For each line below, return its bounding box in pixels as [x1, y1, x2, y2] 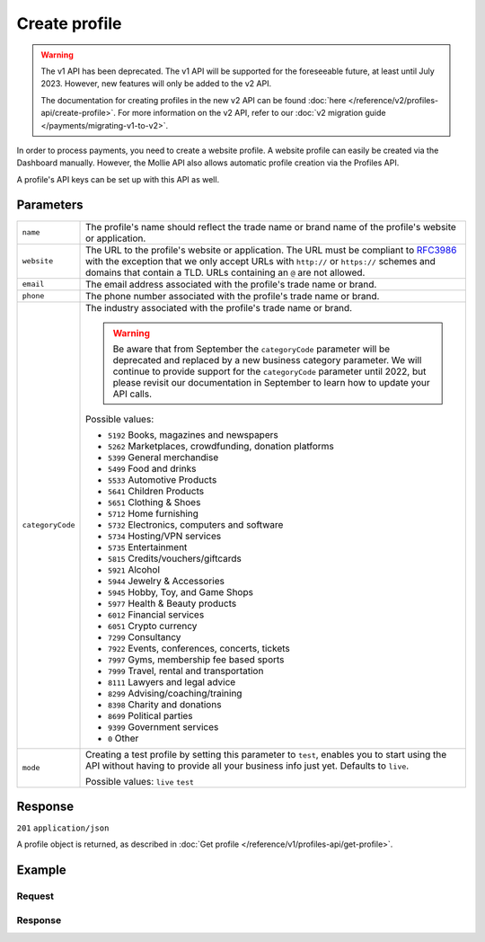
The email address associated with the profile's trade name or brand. [85, 278, 377, 290]
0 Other [108, 732, 139, 744]
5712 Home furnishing [108, 507, 199, 520]
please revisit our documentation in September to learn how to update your [112, 376, 430, 388]
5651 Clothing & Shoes [108, 495, 201, 508]
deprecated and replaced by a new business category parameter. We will [112, 353, 422, 366]
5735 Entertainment [108, 540, 188, 553]
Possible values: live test [85, 775, 195, 787]
